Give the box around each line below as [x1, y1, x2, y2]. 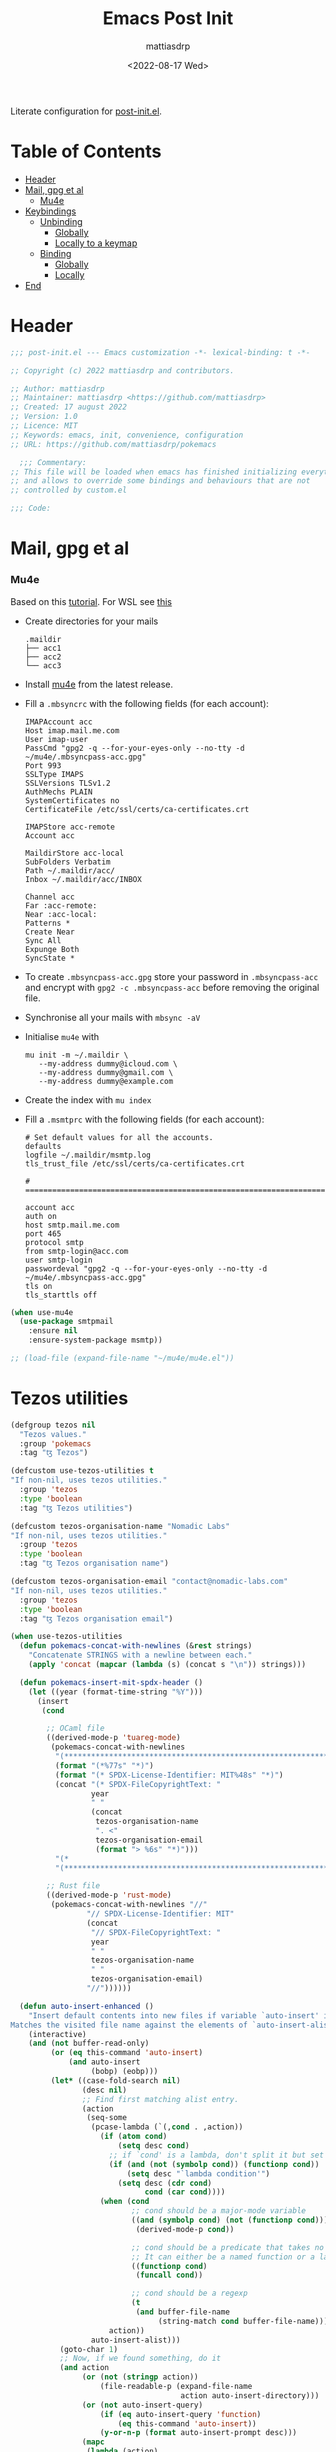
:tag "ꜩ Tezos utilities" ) [19, 1503, 133, 1513]
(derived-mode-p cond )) [135, 2224, 235, 2234]
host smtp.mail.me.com [24, 1220, 120, 1230]
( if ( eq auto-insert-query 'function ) [99, 2409, 262, 2419]
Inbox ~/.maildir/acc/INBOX [24, 874, 142, 884]
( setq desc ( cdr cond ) [117, 2178, 213, 2188]
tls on [24, 1281, 53, 1291]
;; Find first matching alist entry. [81, 2094, 240, 2104]
